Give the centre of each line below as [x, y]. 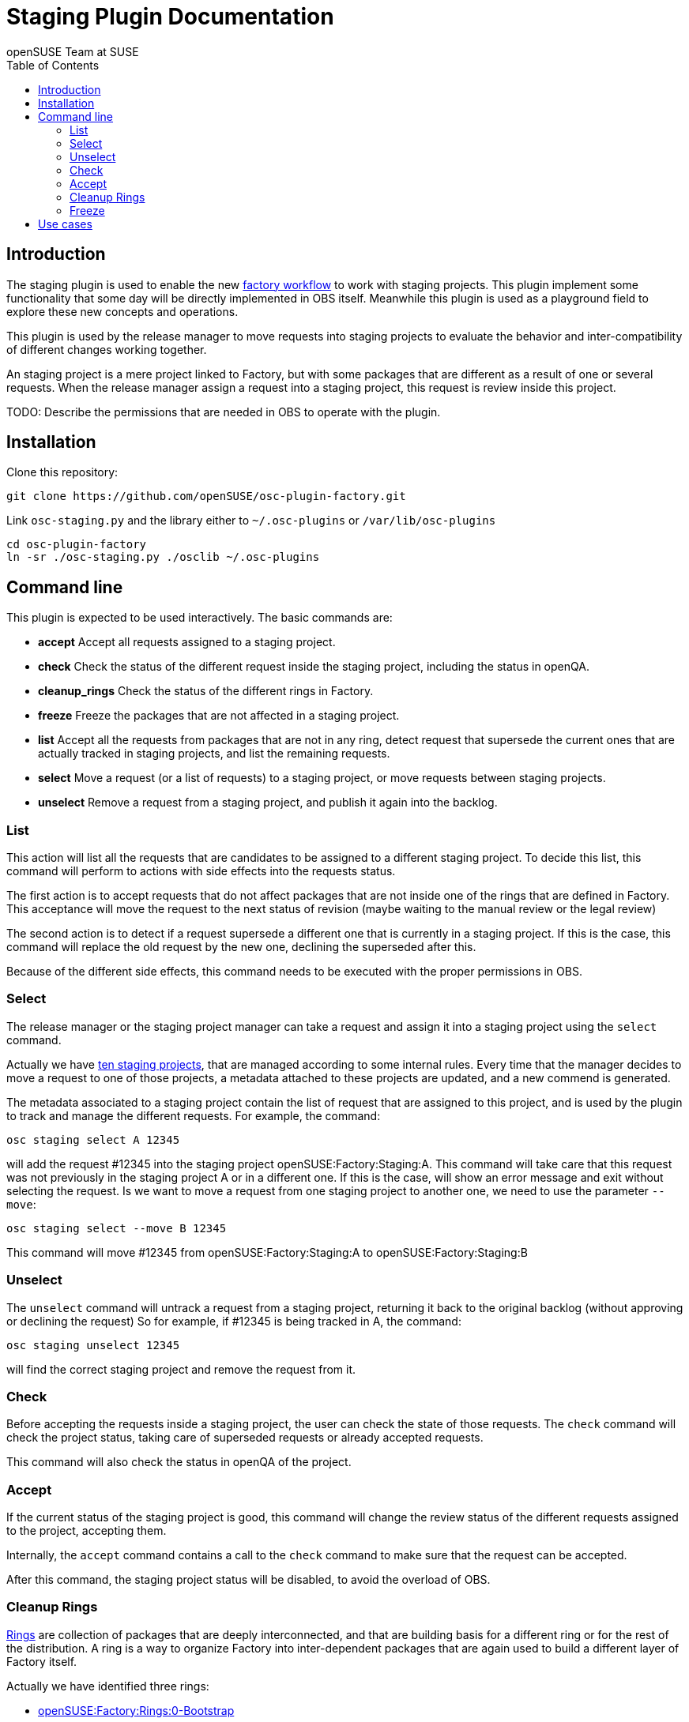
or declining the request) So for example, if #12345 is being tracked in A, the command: [234, 1321]
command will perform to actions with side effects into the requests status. [201, 871]
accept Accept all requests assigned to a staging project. [187, 642]
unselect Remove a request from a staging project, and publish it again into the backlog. [268, 803]
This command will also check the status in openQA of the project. [179, 1462]
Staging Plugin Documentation [170, 17]
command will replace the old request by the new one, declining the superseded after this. [241, 947]
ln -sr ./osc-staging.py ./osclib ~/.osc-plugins [163, 557]
